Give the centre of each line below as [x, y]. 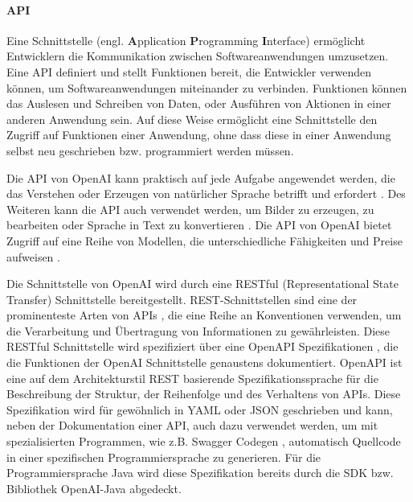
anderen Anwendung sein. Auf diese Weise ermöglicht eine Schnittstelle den [192, 119]
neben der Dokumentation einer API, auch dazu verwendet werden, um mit [192, 425]
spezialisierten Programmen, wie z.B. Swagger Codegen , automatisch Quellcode [204, 441]
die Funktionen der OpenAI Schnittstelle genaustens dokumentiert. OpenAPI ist [204, 362]
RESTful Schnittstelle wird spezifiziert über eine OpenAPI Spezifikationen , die [202, 346]
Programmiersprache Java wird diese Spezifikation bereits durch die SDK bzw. [200, 473]
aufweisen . [33, 256]
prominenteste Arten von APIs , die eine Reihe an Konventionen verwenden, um [204, 315]
